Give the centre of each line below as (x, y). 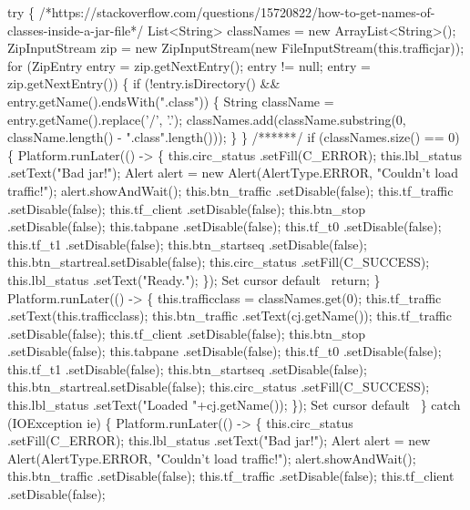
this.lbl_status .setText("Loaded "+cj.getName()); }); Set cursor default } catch (234, 405)
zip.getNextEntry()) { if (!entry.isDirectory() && (144, 83)
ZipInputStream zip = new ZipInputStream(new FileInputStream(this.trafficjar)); (236, 48)
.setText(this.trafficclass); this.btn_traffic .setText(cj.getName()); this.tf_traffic (230, 316)
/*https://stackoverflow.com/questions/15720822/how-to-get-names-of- (237, 12)
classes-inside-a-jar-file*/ (76, 30)
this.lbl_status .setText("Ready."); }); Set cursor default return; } (194, 279)
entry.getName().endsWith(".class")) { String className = (171, 101)
